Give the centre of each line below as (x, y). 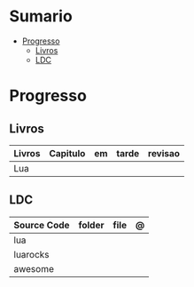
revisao (163, 153)
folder (91, 225)
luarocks (32, 254)
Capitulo (67, 153)
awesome (34, 268)
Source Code (42, 225)
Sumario (41, 16)
